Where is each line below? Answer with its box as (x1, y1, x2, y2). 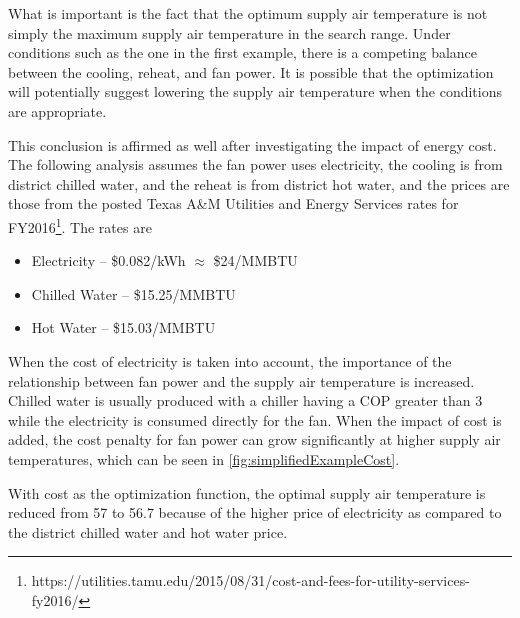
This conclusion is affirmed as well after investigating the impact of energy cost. (8, 134, 497, 155)
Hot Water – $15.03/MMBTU (31, 317, 216, 338)
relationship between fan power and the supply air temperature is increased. (8, 370, 475, 391)
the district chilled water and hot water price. (8, 521, 288, 542)
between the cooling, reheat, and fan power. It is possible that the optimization (8, 61, 494, 82)
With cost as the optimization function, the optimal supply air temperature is (8, 482, 486, 503)
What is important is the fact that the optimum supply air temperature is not (8, 3, 488, 23)
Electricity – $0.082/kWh (31, 250, 186, 271)
